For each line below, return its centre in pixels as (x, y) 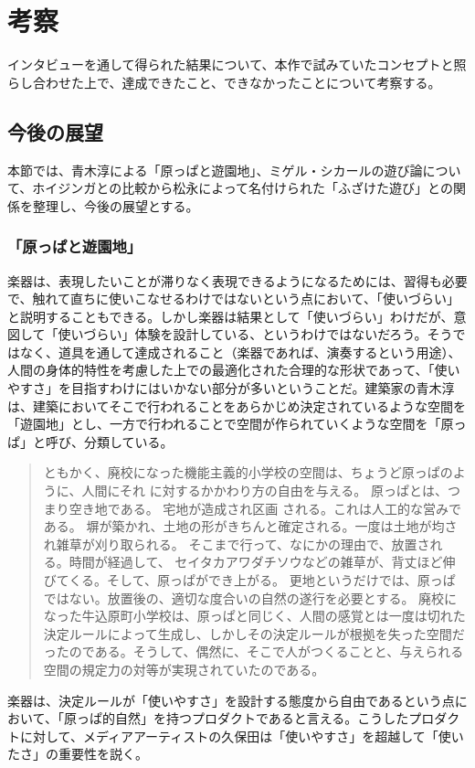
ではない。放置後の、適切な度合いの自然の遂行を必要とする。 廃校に (250, 597)
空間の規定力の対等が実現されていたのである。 (184, 669)
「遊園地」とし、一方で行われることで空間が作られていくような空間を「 (224, 424)
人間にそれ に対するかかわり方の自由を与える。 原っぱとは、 (264, 491)
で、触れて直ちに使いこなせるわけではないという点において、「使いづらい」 (233, 299)
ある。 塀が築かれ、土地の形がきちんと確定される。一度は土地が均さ (250, 526)
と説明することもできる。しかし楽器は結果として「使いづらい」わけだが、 (231, 316)
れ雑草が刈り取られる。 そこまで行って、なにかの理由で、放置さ (237, 544)
